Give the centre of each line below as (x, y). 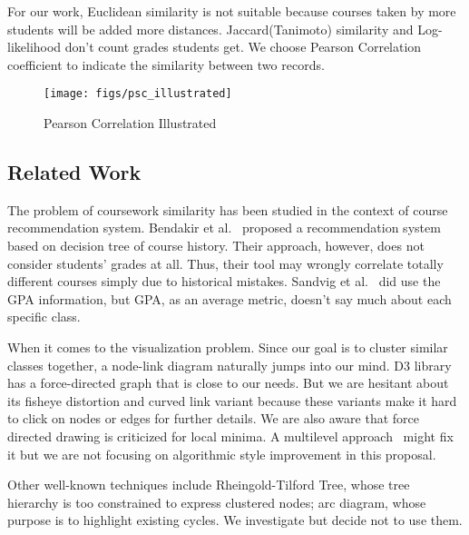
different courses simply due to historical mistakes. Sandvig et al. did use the (224, 281)
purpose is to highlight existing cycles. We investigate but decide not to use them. (235, 520)
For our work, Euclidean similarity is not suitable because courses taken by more (232, 11)
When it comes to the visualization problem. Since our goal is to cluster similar (228, 347)
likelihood (34, 47)
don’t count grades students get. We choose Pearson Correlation (243, 47)
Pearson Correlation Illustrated (130, 123)
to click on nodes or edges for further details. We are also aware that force (213, 418)
